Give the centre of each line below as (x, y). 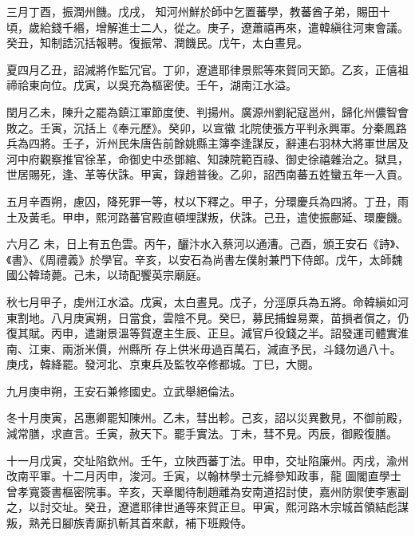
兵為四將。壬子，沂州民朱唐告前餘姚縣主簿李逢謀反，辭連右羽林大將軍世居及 (207, 143)
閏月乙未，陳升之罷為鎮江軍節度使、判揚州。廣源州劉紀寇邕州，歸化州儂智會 (207, 111)
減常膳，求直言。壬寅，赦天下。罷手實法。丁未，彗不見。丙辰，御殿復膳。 (202, 434)
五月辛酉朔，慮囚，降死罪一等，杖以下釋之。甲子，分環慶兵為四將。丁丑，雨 (207, 201)
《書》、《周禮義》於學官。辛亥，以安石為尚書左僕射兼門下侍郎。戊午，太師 (199, 259)
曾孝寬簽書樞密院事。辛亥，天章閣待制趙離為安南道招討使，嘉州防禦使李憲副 (207, 491)
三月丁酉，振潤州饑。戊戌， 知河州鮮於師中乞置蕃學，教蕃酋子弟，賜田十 (198, 11)
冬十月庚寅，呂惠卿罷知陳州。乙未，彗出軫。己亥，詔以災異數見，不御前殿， (207, 418)
